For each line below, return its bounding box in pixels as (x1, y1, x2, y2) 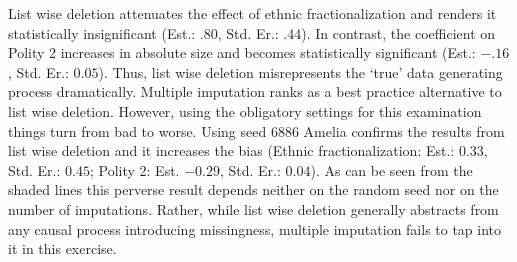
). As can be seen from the (310, 159, 473, 180)
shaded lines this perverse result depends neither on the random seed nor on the (8, 179, 499, 200)
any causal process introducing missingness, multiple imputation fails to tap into (8, 218, 502, 239)
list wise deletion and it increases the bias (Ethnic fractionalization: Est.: (8, 140, 455, 161)
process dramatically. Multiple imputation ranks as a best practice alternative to (8, 81, 502, 102)
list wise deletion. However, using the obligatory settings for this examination (8, 100, 482, 121)
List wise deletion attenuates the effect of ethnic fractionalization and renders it (8, 3, 497, 23)
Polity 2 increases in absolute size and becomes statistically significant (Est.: (8, 42, 476, 63)
